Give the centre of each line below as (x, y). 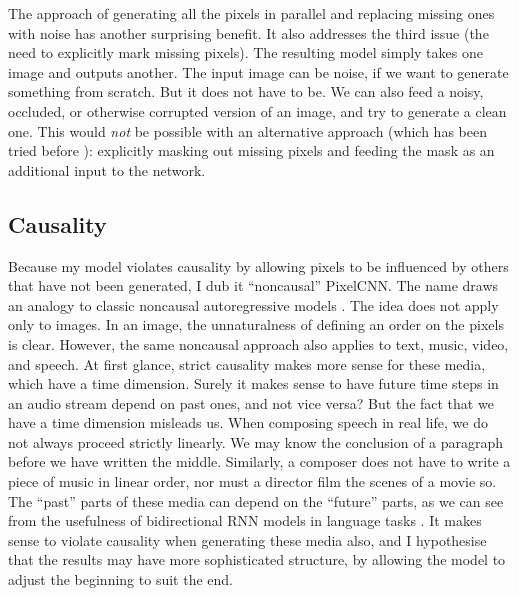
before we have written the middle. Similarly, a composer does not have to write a (259, 461)
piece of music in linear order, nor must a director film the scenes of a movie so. (252, 481)
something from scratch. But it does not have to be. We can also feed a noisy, (246, 91)
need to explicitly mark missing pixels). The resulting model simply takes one (245, 52)
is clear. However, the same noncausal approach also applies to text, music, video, (258, 343)
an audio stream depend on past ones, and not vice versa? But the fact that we (251, 402)
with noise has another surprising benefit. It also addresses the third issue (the (248, 32)
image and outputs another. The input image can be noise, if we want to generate (258, 71)
